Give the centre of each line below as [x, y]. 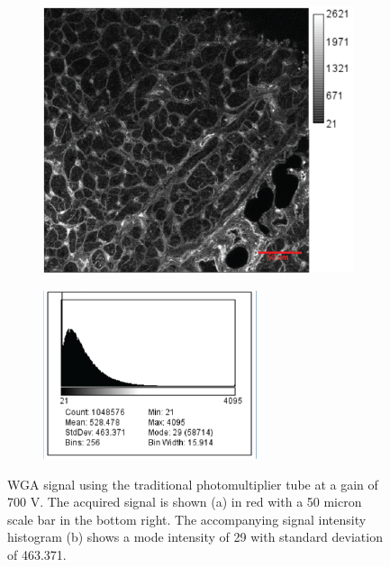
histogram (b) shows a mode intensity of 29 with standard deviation [195, 537]
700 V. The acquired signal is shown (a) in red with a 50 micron [185, 502]
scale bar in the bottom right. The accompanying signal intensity [187, 519]
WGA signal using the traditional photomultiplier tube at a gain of [193, 484]
